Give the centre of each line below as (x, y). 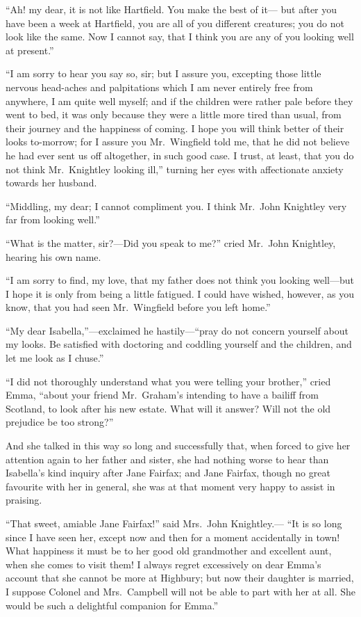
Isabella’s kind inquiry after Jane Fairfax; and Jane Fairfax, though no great (168, 473)
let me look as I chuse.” (55, 358)
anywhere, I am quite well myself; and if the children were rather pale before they (179, 101)
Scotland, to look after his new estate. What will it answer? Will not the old (168, 408)
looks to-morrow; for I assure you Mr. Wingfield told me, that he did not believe (178, 142)
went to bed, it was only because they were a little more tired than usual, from (174, 114)
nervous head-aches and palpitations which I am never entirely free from (159, 87)
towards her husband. (51, 183)
